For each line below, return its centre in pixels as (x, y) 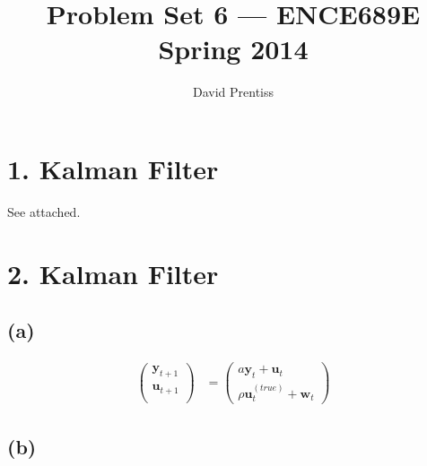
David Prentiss (233, 92)
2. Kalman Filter (113, 273)
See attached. (44, 211)
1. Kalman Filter (113, 168)
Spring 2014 (233, 49)
